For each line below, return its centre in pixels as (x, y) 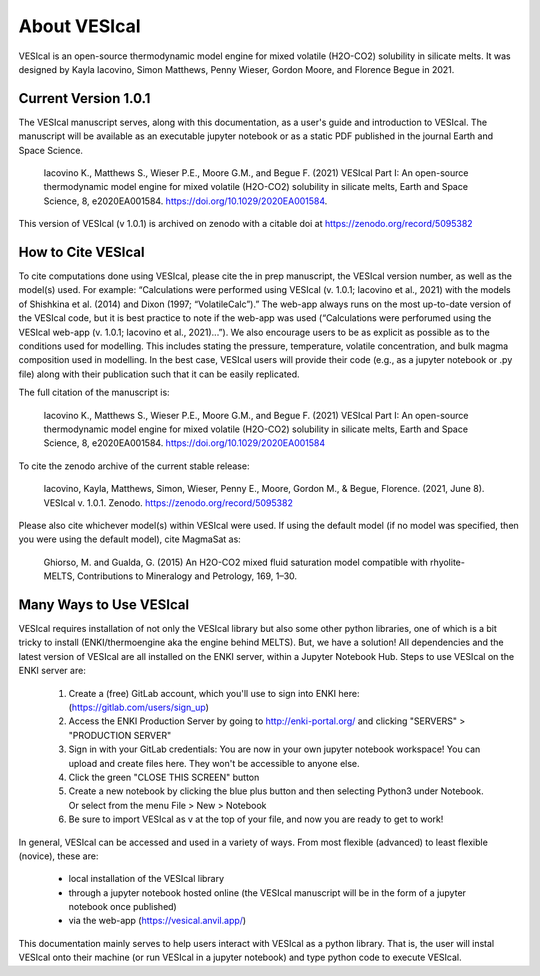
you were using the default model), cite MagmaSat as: (130, 539)
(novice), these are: (58, 856)
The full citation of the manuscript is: (94, 392)
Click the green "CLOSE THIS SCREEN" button (164, 777)
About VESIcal (79, 26)
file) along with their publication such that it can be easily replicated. (159, 374)
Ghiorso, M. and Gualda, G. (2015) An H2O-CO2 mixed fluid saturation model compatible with (236, 562)
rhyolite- (447, 562)
